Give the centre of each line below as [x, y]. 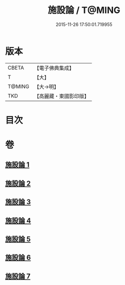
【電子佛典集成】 [54, 68]
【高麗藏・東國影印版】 [62, 96]
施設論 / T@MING [84, 10]
